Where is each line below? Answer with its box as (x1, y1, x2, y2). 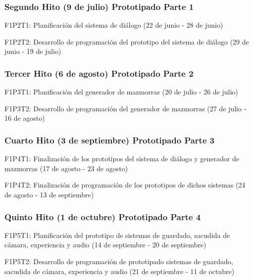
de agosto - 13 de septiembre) (4, 189, 94, 199)
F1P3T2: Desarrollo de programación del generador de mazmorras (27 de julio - (4, 103, 247, 113)
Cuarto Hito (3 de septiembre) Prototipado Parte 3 (4, 134, 215, 146)
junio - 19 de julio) (4, 46, 61, 56)
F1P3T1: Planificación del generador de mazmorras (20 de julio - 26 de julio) (4, 87, 238, 97)
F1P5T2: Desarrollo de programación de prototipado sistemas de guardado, (4, 256, 233, 266)
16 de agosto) (4, 113, 45, 123)
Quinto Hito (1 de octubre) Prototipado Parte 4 (4, 210, 201, 223)
